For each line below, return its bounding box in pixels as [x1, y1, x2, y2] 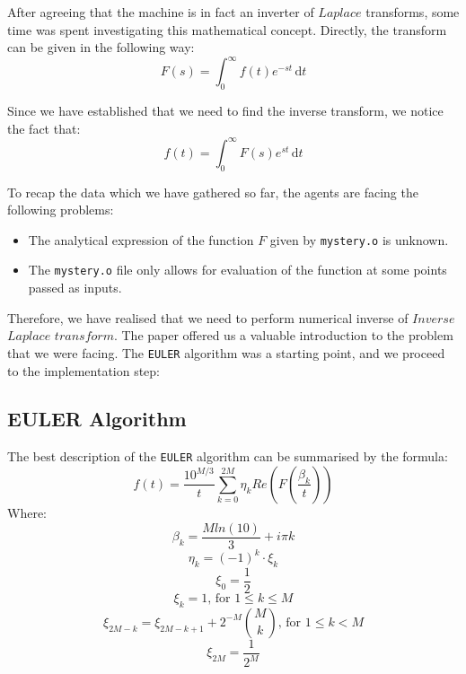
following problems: [7, 200, 114, 219]
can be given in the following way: [7, 38, 195, 57]
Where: [7, 503, 47, 521]
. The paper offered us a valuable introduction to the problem [113, 326, 453, 345]
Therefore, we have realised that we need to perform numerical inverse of [7, 308, 409, 327]
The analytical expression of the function [28, 230, 254, 249]
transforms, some [365, 3, 460, 21]
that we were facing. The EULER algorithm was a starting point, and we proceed [7, 343, 445, 362]
